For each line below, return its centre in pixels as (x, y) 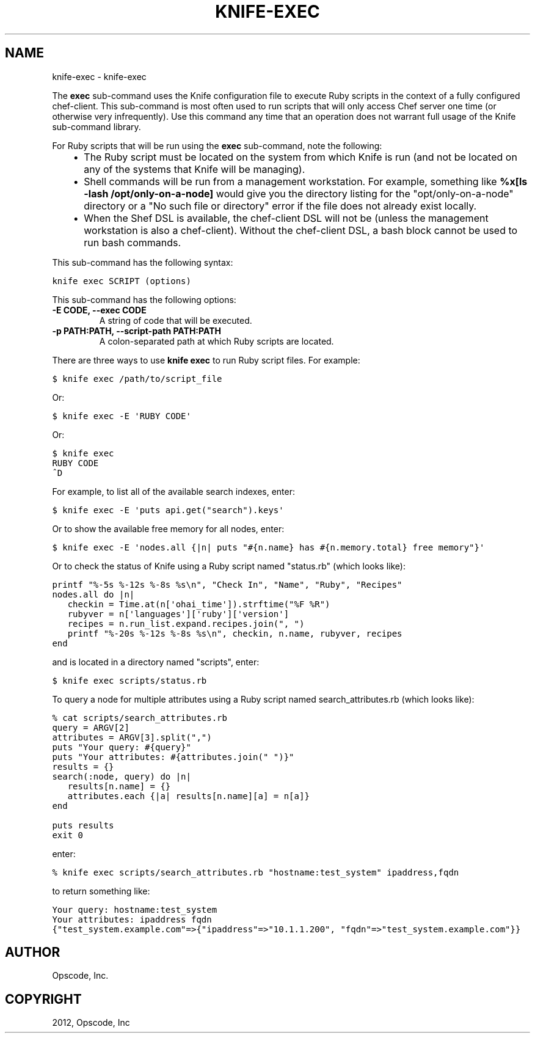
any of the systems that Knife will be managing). (195, 169)
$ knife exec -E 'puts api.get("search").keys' (168, 510)
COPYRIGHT (43, 999)
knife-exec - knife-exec (99, 76)
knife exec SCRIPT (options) (122, 281)
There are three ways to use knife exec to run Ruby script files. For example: (206, 360)
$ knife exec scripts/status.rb (129, 680)
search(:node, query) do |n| (122, 776)
